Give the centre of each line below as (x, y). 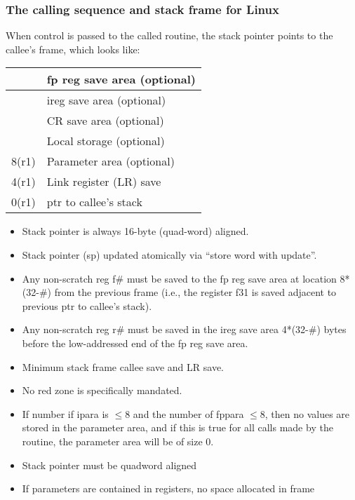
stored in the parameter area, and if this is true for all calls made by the (177, 427)
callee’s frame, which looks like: (73, 49)
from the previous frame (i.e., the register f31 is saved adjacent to (195, 292)
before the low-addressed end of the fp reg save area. (135, 343)
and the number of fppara (188, 413)
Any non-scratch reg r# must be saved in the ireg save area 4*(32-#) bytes (184, 329)
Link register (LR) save (104, 182)
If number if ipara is (65, 413)
